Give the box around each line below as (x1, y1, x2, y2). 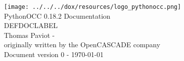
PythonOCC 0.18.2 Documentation (4, 10, 111, 21)
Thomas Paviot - (4, 30, 55, 40)
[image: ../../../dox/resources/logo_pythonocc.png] (4, 3, 181, 10)
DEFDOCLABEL (4, 20, 58, 30)
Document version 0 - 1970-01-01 (4, 49, 104, 60)
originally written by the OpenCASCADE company (4, 39, 160, 50)
